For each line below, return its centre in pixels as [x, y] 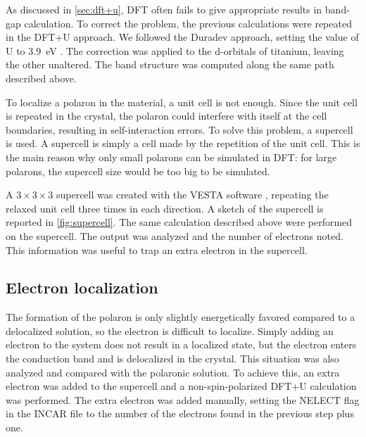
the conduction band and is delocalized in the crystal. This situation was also [172, 359]
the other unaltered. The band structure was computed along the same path [170, 64]
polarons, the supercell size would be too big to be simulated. [138, 171]
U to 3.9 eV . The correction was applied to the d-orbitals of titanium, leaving [175, 50]
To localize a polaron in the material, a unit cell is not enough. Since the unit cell [182, 102]
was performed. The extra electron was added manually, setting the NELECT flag [183, 399]
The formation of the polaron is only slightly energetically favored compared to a [181, 317]
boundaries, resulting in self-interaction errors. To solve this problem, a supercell [179, 129]
